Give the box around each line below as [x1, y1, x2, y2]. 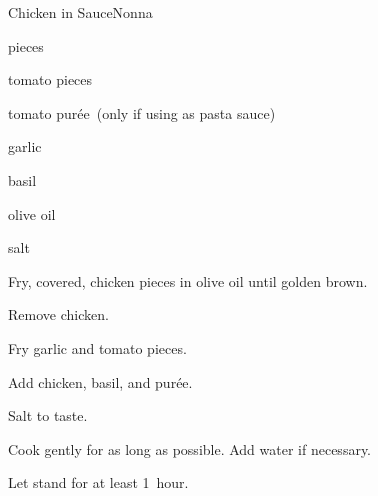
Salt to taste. [8, 405, 88, 426]
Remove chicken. [8, 304, 109, 325]
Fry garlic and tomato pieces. [8, 337, 187, 358]
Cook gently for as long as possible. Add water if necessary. [8, 438, 372, 459]
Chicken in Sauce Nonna [8, 2, 153, 22]
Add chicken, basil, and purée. [8, 371, 193, 392]
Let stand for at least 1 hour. [8, 472, 189, 493]
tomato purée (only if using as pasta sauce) [8, 102, 276, 123]
